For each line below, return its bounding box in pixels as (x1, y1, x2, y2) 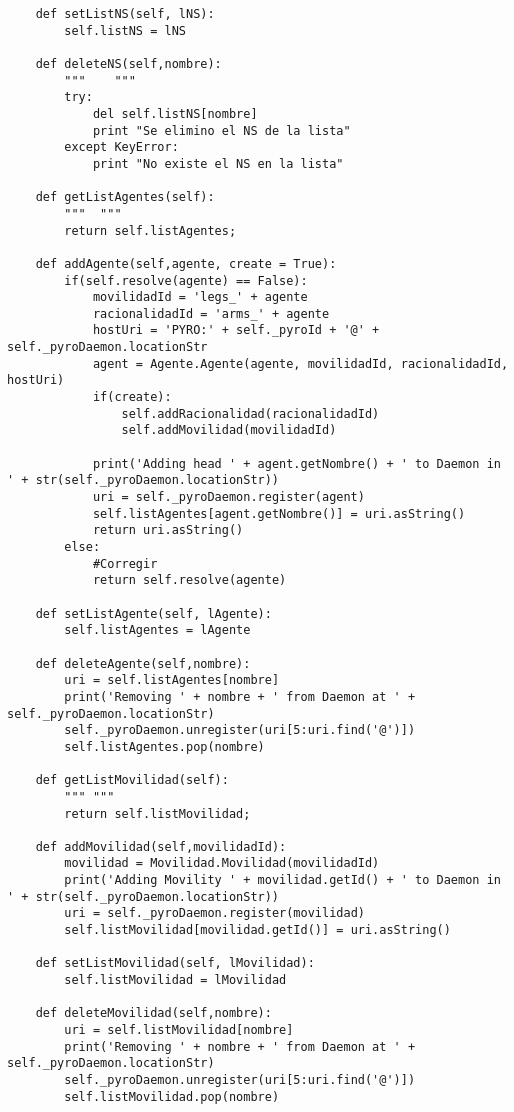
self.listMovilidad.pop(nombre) (64, 1089, 280, 1104)
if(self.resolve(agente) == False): (64, 273, 308, 288)
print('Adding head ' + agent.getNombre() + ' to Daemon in (92, 456, 501, 471)
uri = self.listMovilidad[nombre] (64, 1023, 294, 1038)
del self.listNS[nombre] (92, 106, 258, 121)
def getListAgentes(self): (35, 190, 215, 205)
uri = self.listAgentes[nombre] (64, 673, 280, 688)
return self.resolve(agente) (92, 573, 287, 588)
